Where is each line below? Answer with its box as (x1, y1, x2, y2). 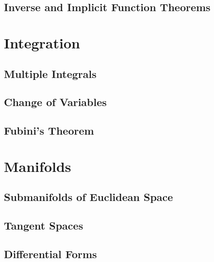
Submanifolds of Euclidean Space (4, 189, 173, 204)
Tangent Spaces (4, 218, 83, 233)
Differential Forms (4, 246, 97, 261)
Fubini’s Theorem (4, 123, 94, 138)
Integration (4, 32, 80, 52)
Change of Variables (4, 94, 107, 109)
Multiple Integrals (4, 66, 97, 81)
